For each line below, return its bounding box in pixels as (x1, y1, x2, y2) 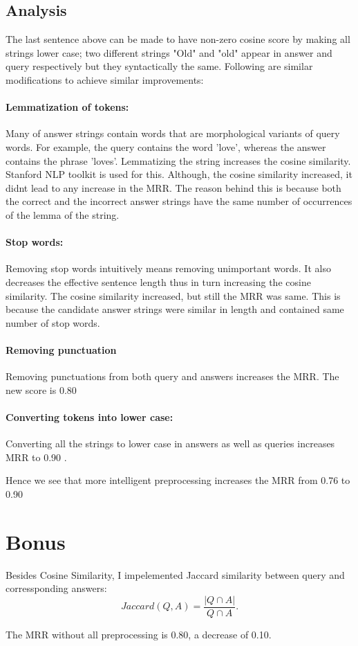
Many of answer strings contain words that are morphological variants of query (6, 126, 340, 141)
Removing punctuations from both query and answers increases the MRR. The (6, 369, 339, 384)
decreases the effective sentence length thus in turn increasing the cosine (6, 274, 311, 289)
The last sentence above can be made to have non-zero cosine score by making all (6, 32, 350, 46)
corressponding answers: (6, 581, 107, 595)
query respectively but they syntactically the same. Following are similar (6, 59, 313, 73)
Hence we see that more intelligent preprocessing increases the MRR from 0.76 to (6, 473, 350, 487)
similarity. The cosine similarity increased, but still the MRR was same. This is (6, 288, 341, 303)
